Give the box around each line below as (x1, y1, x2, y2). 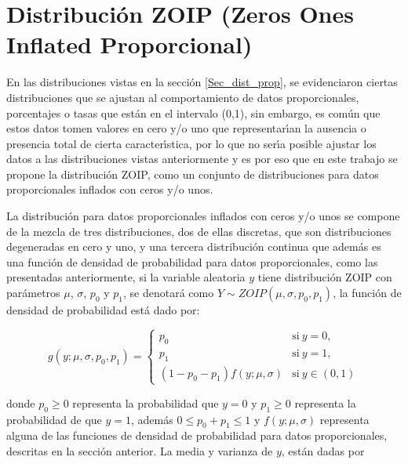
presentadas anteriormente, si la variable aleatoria (6, 269, 246, 285)
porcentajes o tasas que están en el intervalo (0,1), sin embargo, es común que (6, 104, 381, 121)
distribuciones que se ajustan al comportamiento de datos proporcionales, (6, 89, 359, 105)
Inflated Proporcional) (6, 28, 253, 60)
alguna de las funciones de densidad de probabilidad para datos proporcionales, (6, 427, 388, 444)
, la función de (333, 285, 402, 301)
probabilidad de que (6, 411, 102, 427)
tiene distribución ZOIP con (257, 269, 392, 285)
